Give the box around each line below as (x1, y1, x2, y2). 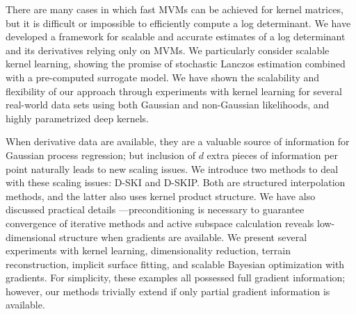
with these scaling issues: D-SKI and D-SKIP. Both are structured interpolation (6, 175, 346, 190)
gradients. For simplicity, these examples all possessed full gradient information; (6, 270, 346, 285)
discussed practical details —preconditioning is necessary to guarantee (6, 202, 305, 217)
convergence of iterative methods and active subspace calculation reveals (6, 215, 314, 230)
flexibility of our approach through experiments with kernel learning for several (6, 83, 342, 98)
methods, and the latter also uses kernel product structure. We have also (6, 188, 316, 203)
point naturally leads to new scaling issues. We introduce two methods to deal (6, 161, 339, 176)
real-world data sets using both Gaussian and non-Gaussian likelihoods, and (6, 97, 330, 112)
